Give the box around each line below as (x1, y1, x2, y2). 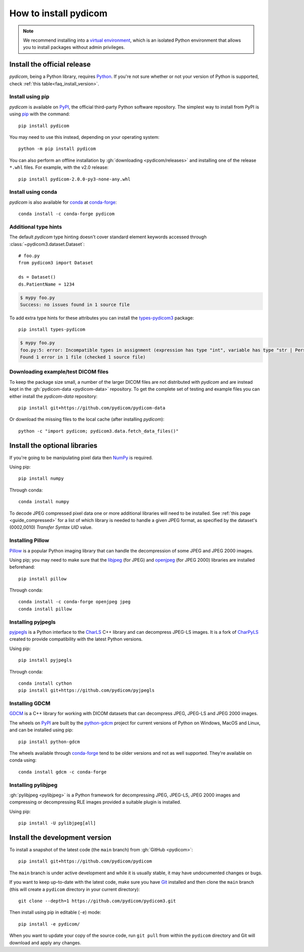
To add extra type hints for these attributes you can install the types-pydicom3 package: (9, 315, 195, 321)
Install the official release (9, 60, 91, 69)
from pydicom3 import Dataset (18, 260, 94, 266)
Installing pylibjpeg (9, 781, 58, 788)
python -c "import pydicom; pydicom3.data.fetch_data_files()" (18, 428, 179, 434)
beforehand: (9, 564, 35, 570)
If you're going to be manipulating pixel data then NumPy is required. (9, 454, 153, 460)
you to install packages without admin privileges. (23, 44, 125, 50)
